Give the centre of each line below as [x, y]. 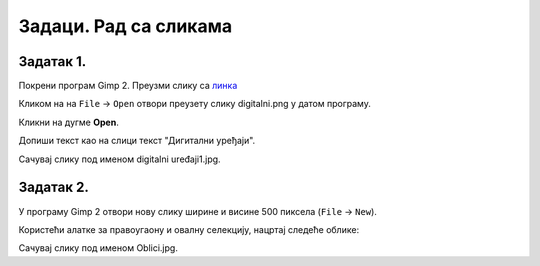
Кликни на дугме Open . [68, 122]
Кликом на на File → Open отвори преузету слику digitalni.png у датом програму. [195, 104]
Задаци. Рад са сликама [125, 26]
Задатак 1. [52, 61]
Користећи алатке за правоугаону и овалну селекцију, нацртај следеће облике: [189, 229]
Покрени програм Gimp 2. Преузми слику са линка [128, 86]
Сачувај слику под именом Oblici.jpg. [98, 248]
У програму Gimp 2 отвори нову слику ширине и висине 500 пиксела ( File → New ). [197, 211]
